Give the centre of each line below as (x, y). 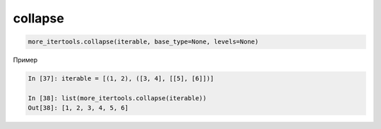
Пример (25, 60)
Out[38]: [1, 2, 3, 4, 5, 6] (78, 108)
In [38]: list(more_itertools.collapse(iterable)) (117, 98)
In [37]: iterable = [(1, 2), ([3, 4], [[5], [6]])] (121, 79)
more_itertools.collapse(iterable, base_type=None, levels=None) (143, 42)
